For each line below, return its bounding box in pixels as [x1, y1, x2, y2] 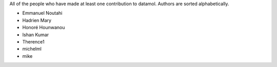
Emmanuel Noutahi [22, 10, 63, 16]
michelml [22, 46, 42, 52]
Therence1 [22, 38, 45, 44]
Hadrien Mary [22, 17, 51, 23]
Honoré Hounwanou [22, 25, 65, 31]
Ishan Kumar [22, 31, 49, 38]
